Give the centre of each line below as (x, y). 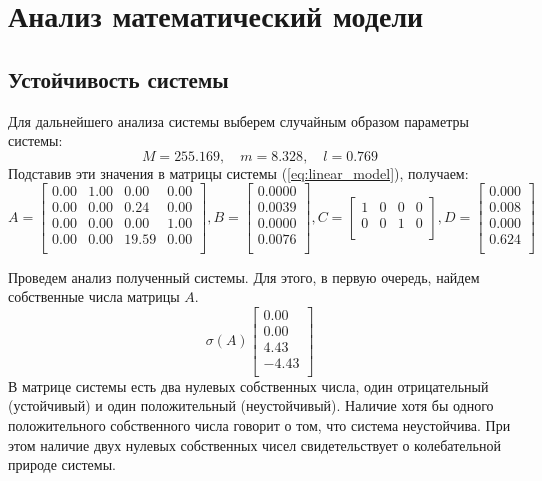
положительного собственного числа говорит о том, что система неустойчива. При (259, 425)
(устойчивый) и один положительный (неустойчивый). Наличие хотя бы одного (251, 405)
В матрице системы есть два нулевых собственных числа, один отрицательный (248, 385)
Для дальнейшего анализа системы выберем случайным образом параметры (238, 120)
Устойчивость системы (118, 78)
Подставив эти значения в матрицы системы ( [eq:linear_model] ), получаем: (238, 172)
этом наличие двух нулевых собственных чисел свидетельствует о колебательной (254, 444)
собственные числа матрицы (94, 296)
